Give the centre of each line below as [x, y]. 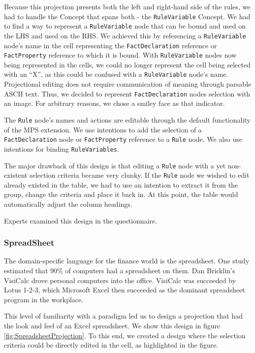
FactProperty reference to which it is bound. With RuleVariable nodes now [120, 55]
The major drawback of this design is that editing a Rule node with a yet [115, 165]
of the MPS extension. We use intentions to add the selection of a [103, 129]
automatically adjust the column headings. [68, 204]
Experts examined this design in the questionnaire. [80, 220]
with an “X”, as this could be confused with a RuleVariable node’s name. [116, 74]
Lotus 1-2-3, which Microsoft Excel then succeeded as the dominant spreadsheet [125, 290]
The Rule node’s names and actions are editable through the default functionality [127, 119]
